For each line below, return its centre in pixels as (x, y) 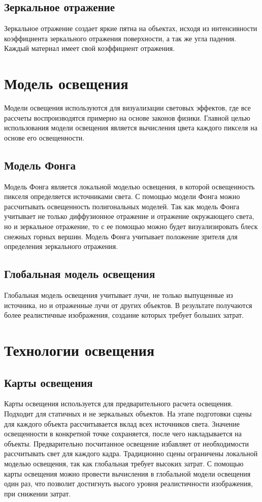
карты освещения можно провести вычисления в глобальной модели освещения (127, 473)
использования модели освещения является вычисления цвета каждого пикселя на (131, 128)
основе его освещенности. (44, 137)
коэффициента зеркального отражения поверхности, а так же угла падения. (120, 38)
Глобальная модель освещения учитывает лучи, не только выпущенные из (119, 295)
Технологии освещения (79, 350)
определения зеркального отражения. (61, 246)
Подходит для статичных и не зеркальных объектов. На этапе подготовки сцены (128, 413)
